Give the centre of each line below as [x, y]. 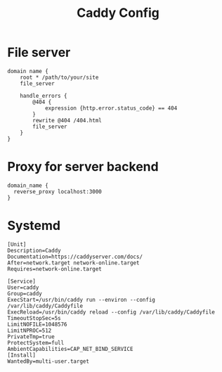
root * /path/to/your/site [59, 77]
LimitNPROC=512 [30, 331]
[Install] [22, 355]
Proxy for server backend [83, 167]
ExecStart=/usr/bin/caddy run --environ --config [81, 300]
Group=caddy [25, 293]
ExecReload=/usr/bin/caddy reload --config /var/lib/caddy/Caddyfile [111, 312]
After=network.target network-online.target [73, 263]
